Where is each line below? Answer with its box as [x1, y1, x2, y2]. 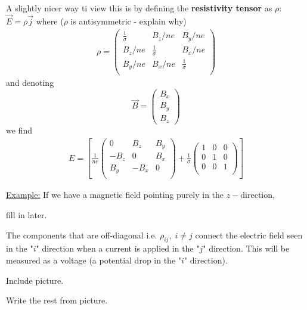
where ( [36, 15, 64, 27]
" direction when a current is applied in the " [36, 242, 200, 255]
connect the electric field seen [195, 228, 303, 241]
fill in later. [6, 209, 47, 221]
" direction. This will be [203, 242, 290, 255]
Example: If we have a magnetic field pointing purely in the [6, 188, 224, 201]
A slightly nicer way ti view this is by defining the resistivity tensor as [6, 2, 272, 14]
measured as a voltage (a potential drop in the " [6, 253, 182, 266]
